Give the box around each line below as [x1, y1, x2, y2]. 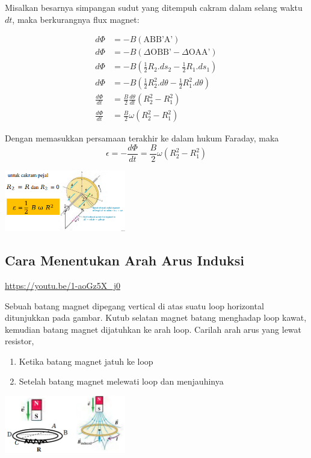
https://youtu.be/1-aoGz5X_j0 [5, 279, 120, 291]
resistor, [5, 335, 34, 347]
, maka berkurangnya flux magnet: [12, 13, 140, 25]
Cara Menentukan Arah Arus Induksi [5, 251, 244, 270]
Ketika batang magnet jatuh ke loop [19, 354, 153, 367]
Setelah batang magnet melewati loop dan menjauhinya [19, 375, 224, 388]
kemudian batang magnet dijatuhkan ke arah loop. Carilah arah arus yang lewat [5, 323, 302, 335]
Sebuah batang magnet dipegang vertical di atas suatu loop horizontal [5, 299, 264, 312]
